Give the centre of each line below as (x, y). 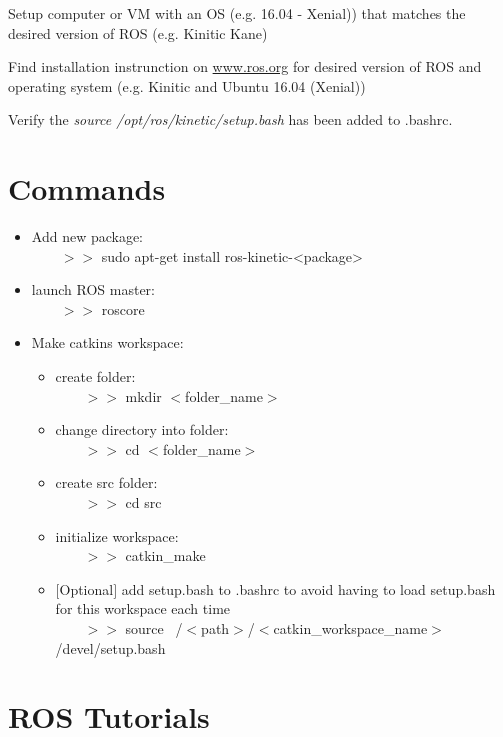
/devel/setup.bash (110, 647)
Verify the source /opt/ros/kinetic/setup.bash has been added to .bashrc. (230, 119)
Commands (87, 188)
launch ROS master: (93, 289)
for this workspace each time (143, 608)
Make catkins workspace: (107, 342)
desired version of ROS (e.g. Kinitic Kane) (138, 32)
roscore (123, 308)
